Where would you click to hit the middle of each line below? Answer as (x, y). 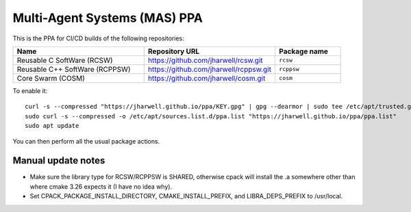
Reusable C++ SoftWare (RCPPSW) (74, 69)
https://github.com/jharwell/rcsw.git (205, 60)
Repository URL (174, 51)
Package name (303, 51)
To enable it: (30, 91)
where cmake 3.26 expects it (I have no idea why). (101, 186)
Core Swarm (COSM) (51, 78)
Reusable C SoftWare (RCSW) (65, 60)
